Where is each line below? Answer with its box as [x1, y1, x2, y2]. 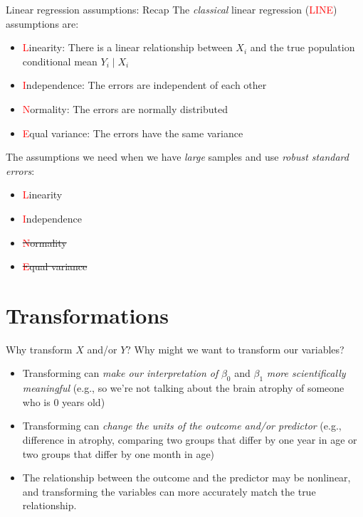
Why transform [6, 341, 73, 356]
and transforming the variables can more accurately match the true [22, 484, 316, 499]
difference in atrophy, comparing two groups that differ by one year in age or [22, 432, 357, 447]
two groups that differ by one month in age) [22, 446, 215, 461]
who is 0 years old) [22, 394, 105, 409]
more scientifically [266, 366, 346, 380]
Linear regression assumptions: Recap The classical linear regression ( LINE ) [6, 2, 337, 16]
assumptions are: [6, 16, 79, 31]
